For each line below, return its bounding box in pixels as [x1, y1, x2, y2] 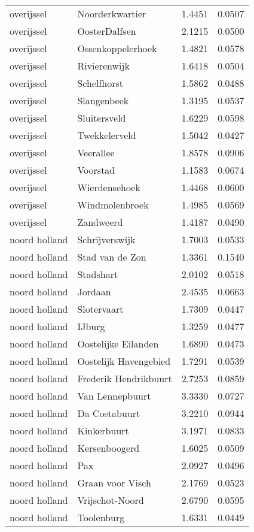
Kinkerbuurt [77, 424, 129, 437]
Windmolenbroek [77, 198, 149, 211]
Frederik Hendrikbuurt [77, 371, 172, 385]
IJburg [77, 319, 105, 333]
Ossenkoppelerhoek [77, 41, 157, 55]
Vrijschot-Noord [77, 493, 144, 507]
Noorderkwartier [77, 7, 146, 20]
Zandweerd [77, 215, 123, 229]
